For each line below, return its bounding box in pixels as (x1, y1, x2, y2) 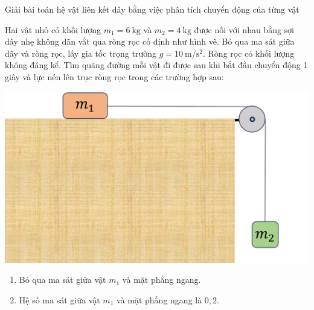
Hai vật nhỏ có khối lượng (5, 23, 101, 36)
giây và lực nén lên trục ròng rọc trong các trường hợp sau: (5, 70, 224, 83)
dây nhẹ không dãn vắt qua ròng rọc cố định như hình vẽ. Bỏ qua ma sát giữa (5, 35, 295, 48)
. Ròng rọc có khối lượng (203, 46, 295, 59)
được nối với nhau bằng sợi (194, 23, 294, 36)
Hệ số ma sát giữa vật (19, 293, 100, 306)
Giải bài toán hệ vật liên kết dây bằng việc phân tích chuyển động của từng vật (5, 3, 300, 15)
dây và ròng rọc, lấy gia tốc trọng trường (5, 46, 157, 59)
